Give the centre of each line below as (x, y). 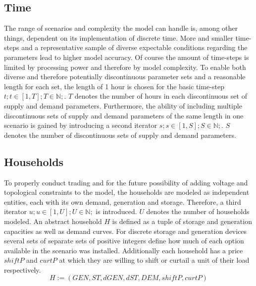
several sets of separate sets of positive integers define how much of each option (124, 241)
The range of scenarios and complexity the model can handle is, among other (121, 28)
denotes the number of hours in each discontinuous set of (161, 96)
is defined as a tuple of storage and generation (182, 221)
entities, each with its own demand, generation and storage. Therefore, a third (123, 201)
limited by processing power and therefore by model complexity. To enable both (125, 67)
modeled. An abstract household (53, 221)
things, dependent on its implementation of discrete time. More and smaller (119, 37)
